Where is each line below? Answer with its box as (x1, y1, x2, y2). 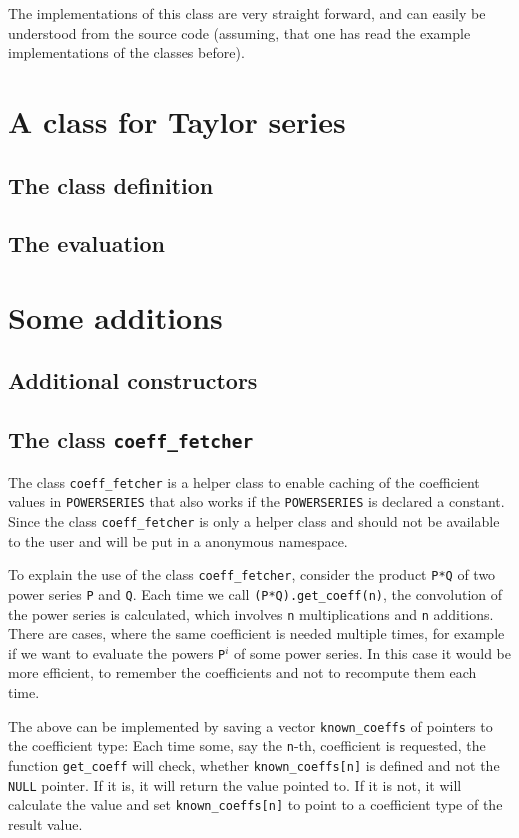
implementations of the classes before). (8, 42, 245, 63)
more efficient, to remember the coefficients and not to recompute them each (8, 662, 477, 683)
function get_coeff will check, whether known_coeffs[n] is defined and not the (8, 754, 500, 775)
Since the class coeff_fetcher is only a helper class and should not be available (8, 510, 500, 531)
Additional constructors (8, 365, 258, 396)
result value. (8, 813, 83, 834)
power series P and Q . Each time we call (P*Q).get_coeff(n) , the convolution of (8, 583, 502, 604)
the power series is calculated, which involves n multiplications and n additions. (8, 603, 494, 624)
